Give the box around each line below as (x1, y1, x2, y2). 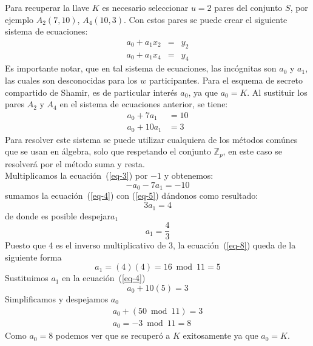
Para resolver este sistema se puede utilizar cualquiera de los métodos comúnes (5, 133, 298, 145)
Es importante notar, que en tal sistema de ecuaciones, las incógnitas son (5, 62, 277, 75)
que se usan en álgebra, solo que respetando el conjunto (5, 145, 211, 158)
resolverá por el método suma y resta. (5, 157, 145, 170)
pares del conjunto (214, 1, 283, 13)
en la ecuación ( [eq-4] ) (62, 271, 146, 284)
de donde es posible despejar (5, 209, 111, 222)
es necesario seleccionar (102, 1, 189, 13)
